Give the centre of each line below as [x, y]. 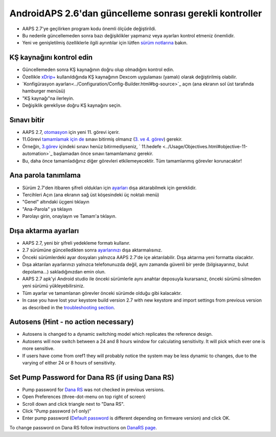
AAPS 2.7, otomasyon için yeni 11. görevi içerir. [71, 132]
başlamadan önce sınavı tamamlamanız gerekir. [103, 154]
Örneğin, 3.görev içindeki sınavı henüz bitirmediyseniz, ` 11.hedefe [92, 146]
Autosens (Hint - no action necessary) [72, 322]
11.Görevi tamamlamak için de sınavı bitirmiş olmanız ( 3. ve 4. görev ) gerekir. [102, 139]
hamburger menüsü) [44, 91]
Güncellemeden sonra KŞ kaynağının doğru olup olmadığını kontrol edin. [98, 70]
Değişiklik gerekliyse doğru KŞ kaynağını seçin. [72, 105]
